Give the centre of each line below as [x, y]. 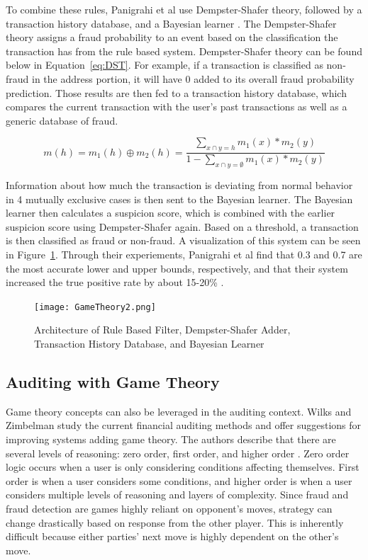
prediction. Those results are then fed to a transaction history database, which [176, 92]
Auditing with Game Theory [113, 381]
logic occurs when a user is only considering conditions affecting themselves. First [183, 467]
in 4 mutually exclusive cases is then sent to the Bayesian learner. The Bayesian [179, 199]
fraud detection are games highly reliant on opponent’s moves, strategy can [169, 508]
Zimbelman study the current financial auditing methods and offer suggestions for [184, 425]
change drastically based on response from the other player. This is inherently [175, 522]
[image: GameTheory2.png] [95, 307]
